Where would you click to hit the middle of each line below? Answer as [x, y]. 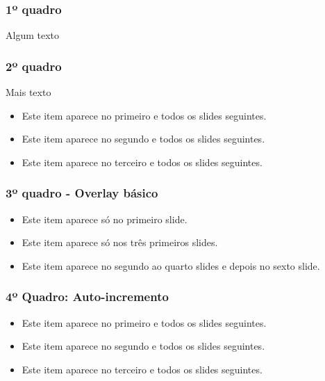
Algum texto [32, 35]
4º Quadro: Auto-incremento [87, 297]
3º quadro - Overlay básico [82, 193]
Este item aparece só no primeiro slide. [105, 219]
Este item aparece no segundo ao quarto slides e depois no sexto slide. [171, 265]
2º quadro [34, 66]
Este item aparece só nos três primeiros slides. [120, 242]
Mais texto [28, 92]
